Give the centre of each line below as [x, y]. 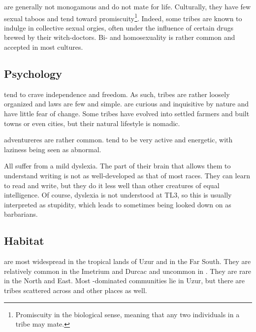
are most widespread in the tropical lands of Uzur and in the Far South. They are [128, 261]
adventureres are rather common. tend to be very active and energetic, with [118, 140]
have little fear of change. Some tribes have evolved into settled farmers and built [127, 114]
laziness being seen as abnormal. [53, 149]
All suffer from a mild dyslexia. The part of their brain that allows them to [117, 166]
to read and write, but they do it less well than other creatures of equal [112, 185]
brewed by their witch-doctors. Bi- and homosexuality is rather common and [120, 37]
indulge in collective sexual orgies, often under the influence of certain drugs [119, 27]
